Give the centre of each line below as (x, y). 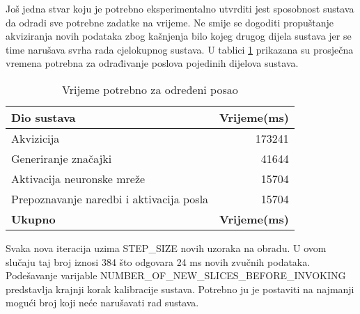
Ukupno (33, 219)
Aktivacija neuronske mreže (78, 178)
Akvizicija (36, 138)
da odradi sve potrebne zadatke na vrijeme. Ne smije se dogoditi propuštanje (170, 22)
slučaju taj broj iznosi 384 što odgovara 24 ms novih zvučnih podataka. (158, 261)
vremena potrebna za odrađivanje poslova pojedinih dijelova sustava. (152, 63)
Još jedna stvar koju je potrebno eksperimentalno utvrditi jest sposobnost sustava (180, 8)
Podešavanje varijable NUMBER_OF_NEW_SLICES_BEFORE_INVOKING (176, 275)
